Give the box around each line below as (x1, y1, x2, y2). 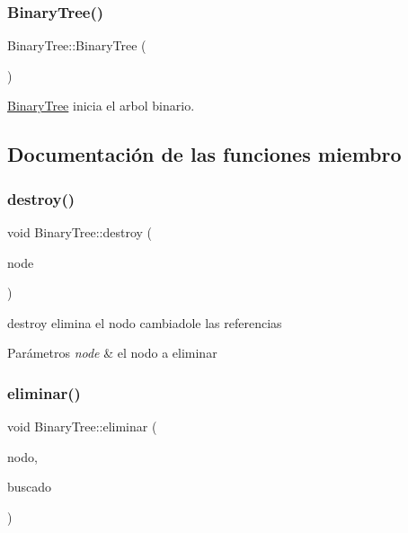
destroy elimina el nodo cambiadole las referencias (7, 313, 282, 332)
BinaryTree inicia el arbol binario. (7, 96, 195, 115)
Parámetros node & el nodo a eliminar (7, 343, 217, 362)
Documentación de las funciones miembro (7, 140, 402, 168)
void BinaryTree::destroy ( (7, 223, 153, 241)
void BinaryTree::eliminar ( (7, 417, 157, 436)
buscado (7, 477, 52, 496)
